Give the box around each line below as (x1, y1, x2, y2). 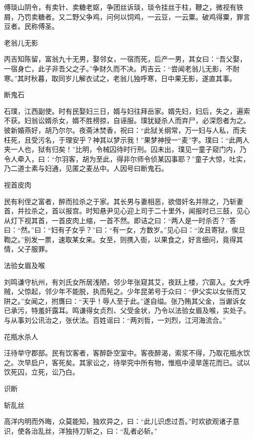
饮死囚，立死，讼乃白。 (4, 367, 79, 377)
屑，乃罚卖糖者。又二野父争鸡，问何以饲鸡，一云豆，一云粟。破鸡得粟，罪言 (4, 11, 250, 21)
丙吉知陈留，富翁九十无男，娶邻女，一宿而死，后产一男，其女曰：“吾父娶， (4, 54, 247, 64)
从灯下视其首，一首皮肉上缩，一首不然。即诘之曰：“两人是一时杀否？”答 (4, 215, 236, 225)
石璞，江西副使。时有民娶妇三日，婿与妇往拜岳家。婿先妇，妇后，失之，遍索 (4, 105, 250, 116)
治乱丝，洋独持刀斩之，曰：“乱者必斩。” (31, 425, 158, 436)
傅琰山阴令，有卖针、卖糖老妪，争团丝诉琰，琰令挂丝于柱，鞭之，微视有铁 (4, 2, 243, 12)
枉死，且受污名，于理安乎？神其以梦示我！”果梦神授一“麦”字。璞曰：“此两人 (4, 134, 250, 145)
